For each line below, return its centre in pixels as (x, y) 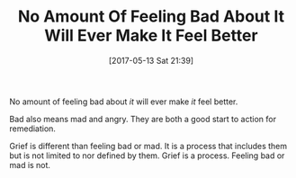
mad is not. (30, 165)
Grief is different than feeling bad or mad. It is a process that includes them (148, 146)
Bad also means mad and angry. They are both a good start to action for (143, 119)
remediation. (33, 129)
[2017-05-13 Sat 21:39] (151, 60)
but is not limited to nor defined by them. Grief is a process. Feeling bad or (147, 156)
